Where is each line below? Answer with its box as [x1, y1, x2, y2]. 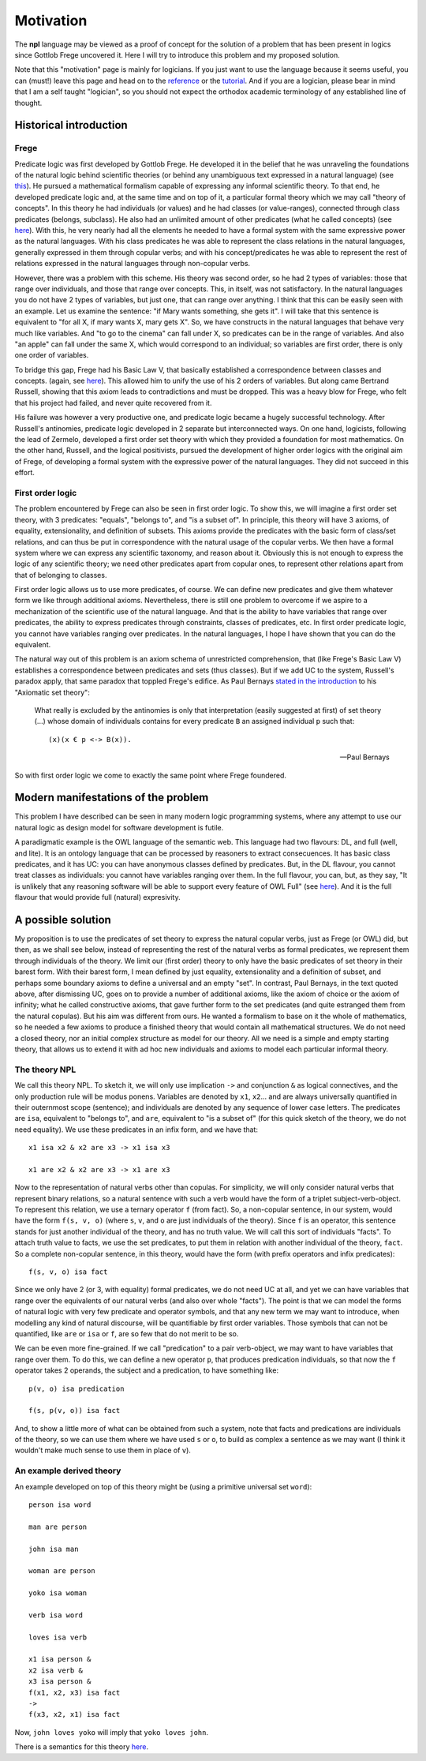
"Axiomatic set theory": [14, 688, 90, 697]
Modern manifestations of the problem [14, 791, 209, 804]
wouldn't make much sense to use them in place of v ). [14, 1445, 191, 1456]
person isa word [28, 1501, 92, 1509]
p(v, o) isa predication [28, 1384, 125, 1393]
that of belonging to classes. [14, 570, 107, 579]
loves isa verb [28, 1632, 88, 1642]
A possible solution [14, 913, 112, 927]
